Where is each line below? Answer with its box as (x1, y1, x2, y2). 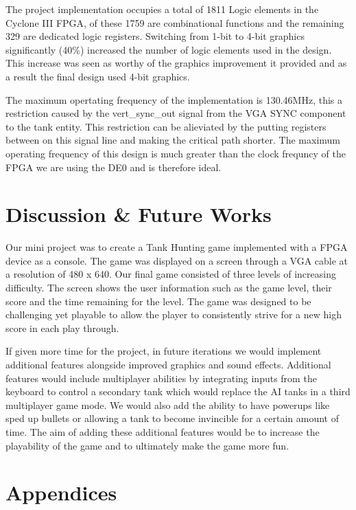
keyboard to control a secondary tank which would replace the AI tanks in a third (5, 384, 351, 399)
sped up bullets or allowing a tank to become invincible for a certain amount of (5, 411, 340, 425)
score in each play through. (5, 320, 119, 335)
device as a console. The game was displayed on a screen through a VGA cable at (5, 253, 348, 267)
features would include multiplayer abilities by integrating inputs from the (5, 370, 317, 385)
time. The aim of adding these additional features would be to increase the (5, 424, 320, 439)
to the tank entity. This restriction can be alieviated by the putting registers (5, 119, 327, 133)
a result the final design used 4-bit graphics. (5, 69, 190, 83)
